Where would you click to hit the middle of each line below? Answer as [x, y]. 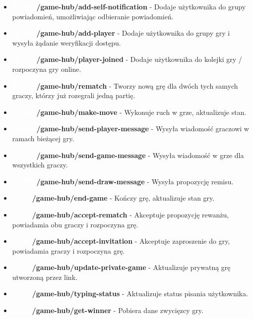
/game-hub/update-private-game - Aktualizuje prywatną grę [131, 267]
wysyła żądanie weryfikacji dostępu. [66, 42]
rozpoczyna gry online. [47, 69]
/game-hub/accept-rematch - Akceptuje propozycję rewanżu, [130, 214]
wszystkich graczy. [40, 165]
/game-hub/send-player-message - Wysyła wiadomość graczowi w [143, 129]
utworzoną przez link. [45, 277]
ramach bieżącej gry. [43, 138]
